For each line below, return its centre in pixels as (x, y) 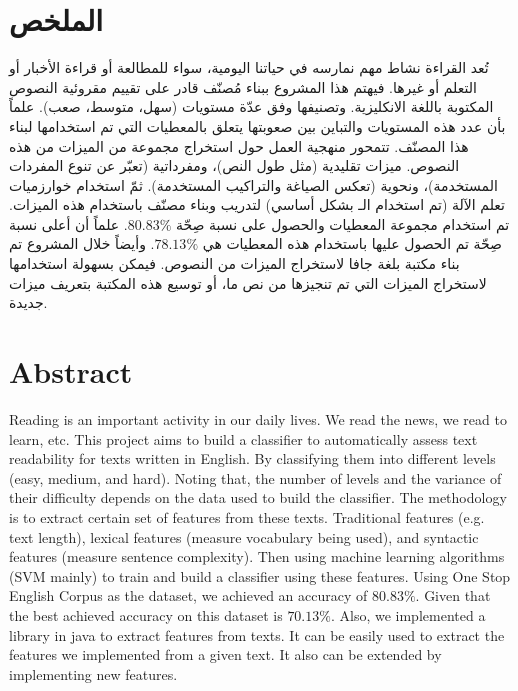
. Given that (453, 595)
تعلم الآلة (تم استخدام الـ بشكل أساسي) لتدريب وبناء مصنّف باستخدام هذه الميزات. (257, 204)
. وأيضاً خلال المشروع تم (82, 243)
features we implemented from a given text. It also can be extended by (225, 654)
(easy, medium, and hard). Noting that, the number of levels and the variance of (255, 477)
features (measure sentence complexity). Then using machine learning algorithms (257, 556)
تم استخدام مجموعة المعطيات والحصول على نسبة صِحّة (342, 223)
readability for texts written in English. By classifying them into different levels (252, 458)
